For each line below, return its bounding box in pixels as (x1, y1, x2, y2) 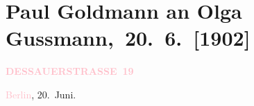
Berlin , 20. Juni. (6, 87, 76, 101)
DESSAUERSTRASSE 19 (6, 64, 134, 78)
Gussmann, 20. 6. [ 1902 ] (6, 24, 251, 52)
